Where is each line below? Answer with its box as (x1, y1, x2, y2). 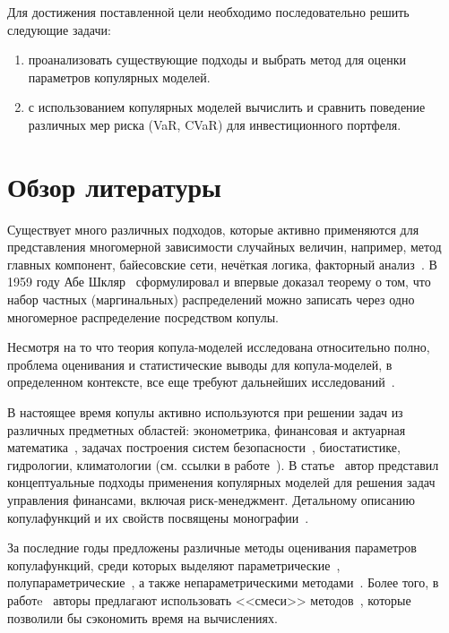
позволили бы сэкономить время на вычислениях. (7, 608, 278, 627)
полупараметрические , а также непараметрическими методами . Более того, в (7, 573, 439, 592)
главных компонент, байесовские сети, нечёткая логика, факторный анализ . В (7, 254, 437, 273)
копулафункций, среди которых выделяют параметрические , (7, 555, 341, 574)
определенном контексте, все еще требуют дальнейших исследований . (7, 372, 395, 391)
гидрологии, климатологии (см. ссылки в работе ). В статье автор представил (7, 455, 439, 474)
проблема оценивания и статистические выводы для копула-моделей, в (7, 355, 393, 373)
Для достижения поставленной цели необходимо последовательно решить (7, 3, 410, 21)
